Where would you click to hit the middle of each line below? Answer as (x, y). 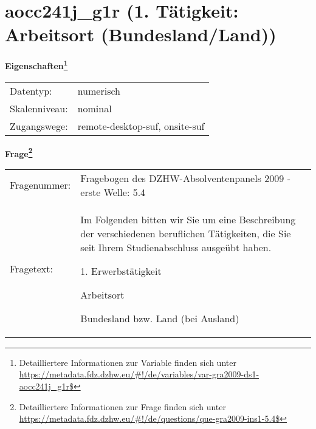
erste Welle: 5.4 (113, 192)
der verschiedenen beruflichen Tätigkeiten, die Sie (186, 233)
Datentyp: (31, 90)
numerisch (99, 90)
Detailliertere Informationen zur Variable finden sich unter (128, 362)
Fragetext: (31, 269)
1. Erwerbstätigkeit (121, 271)
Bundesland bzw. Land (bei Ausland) (160, 318)
